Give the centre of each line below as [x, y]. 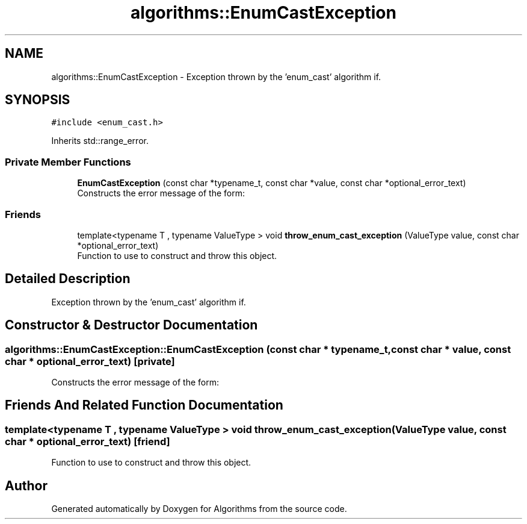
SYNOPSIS [38, 100]
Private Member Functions [68, 162]
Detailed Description [68, 279]
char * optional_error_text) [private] [90, 361]
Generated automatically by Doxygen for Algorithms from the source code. [199, 509]
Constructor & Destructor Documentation [131, 325]
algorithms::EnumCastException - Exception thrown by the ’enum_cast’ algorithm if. [216, 76]
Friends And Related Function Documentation [144, 405]
